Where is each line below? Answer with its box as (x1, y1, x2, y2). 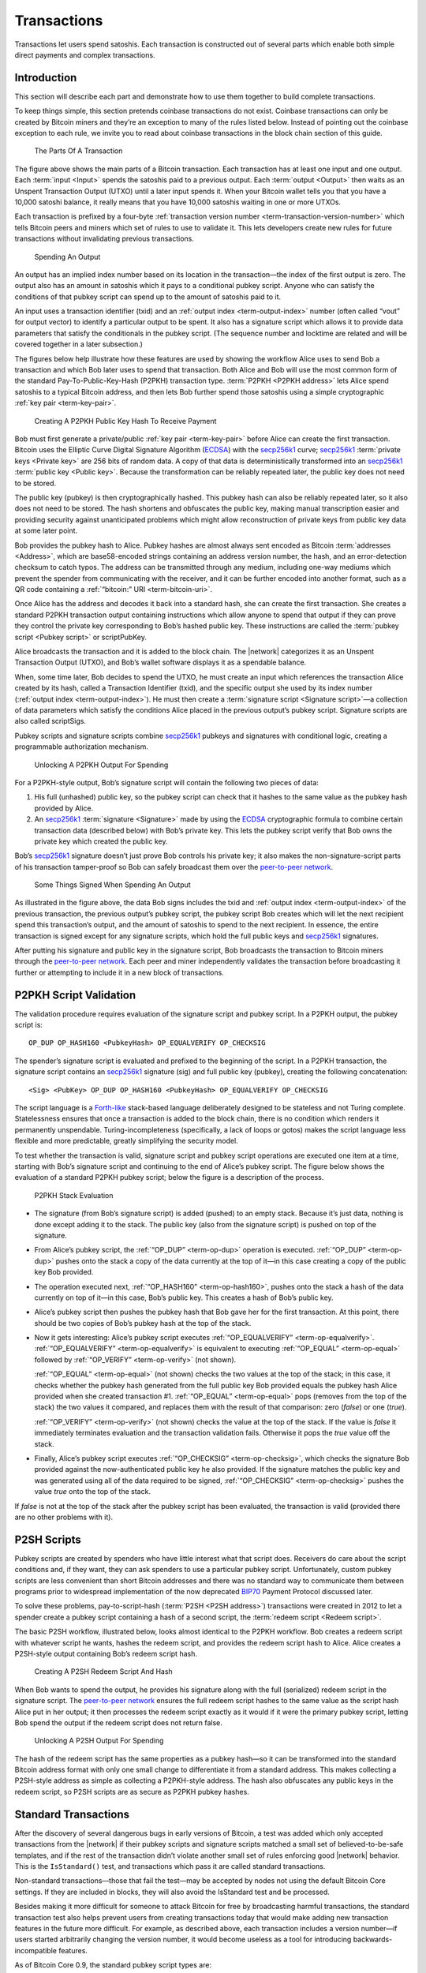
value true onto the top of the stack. (34, 1487, 151, 1496)
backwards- (353, 1934, 393, 1945)
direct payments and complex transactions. (14, 50, 155, 59)
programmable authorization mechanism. (14, 742, 149, 751)
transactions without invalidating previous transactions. (14, 234, 195, 244)
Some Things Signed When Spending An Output (34, 880, 191, 889)
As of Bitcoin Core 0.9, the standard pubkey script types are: (14, 1960, 212, 1970)
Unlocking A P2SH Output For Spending (34, 1736, 164, 1746)
